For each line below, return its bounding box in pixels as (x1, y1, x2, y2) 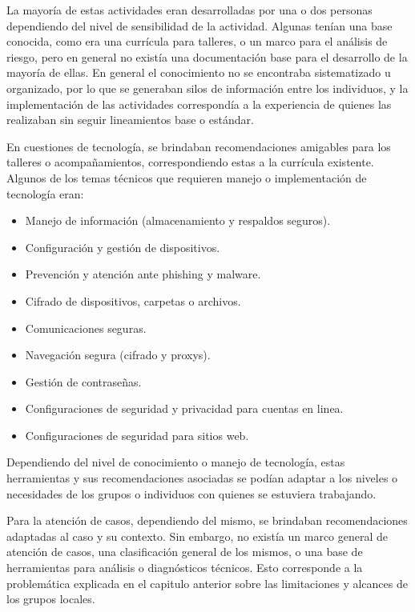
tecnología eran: (6, 185, 84, 202)
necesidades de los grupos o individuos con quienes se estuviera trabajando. (6, 485, 377, 502)
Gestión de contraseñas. (25, 373, 142, 390)
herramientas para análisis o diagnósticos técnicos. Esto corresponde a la (6, 559, 363, 576)
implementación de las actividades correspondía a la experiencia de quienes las (6, 95, 392, 112)
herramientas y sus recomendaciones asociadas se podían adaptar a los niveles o (6, 470, 398, 486)
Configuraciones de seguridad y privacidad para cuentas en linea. (25, 400, 344, 417)
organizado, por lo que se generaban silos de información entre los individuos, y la (6, 79, 409, 96)
